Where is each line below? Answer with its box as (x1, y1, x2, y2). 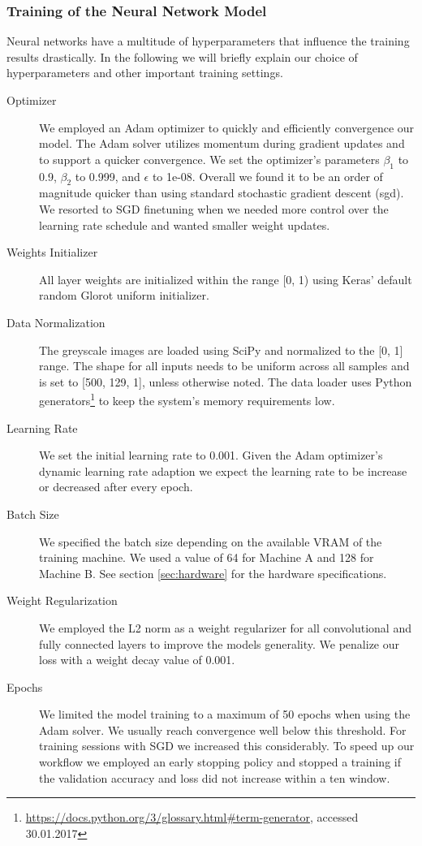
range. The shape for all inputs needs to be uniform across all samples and (39, 357, 410, 374)
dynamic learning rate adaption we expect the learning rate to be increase (39, 462, 407, 479)
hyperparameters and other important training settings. (6, 64, 283, 81)
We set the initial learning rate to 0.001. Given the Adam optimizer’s (39, 447, 383, 464)
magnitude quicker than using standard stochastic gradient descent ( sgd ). (39, 184, 404, 201)
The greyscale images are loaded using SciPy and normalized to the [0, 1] (39, 341, 403, 358)
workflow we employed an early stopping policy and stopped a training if (39, 753, 401, 770)
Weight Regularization (6, 592, 118, 609)
